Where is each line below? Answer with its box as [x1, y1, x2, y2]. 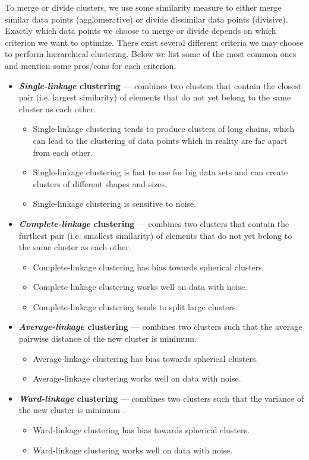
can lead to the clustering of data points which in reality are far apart [33, 134, 288, 146]
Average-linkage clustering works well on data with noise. [33, 372, 241, 385]
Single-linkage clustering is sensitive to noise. [33, 197, 197, 210]
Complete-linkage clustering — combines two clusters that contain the [18, 217, 289, 229]
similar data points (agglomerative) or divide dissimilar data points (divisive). [5, 12, 288, 25]
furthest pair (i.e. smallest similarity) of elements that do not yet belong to [18, 229, 292, 241]
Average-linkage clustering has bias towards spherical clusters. [33, 352, 258, 364]
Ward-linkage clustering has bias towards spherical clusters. [33, 424, 250, 436]
